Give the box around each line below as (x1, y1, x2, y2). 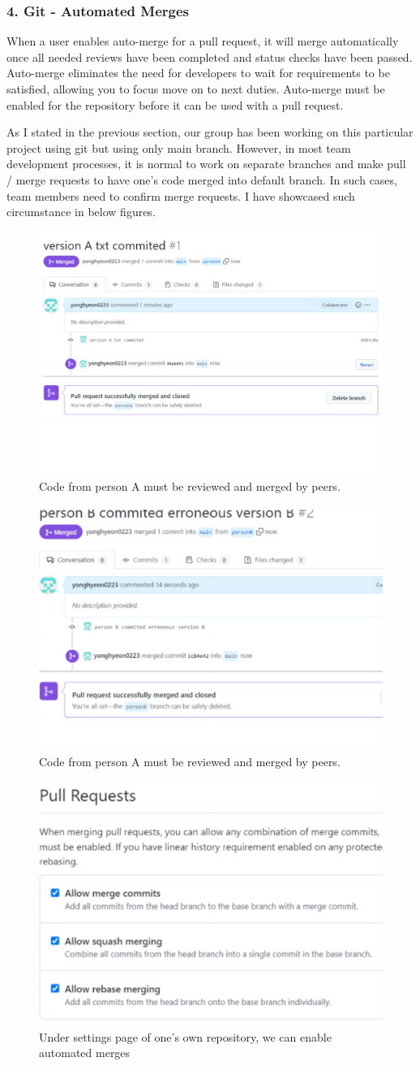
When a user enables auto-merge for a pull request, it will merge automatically (6, 32, 399, 50)
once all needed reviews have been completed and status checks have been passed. (6, 48, 413, 65)
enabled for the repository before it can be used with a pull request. (6, 96, 344, 113)
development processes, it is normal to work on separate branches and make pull (6, 155, 406, 172)
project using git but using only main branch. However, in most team (6, 139, 351, 156)
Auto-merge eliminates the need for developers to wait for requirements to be (6, 64, 390, 81)
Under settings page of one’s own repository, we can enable (39, 1028, 332, 1045)
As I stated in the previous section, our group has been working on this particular (6, 123, 414, 141)
